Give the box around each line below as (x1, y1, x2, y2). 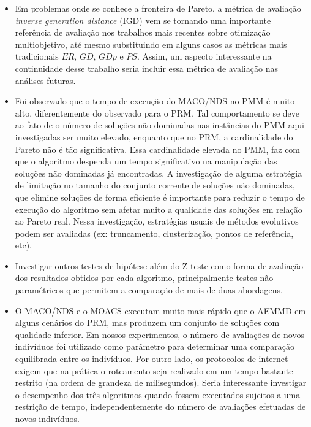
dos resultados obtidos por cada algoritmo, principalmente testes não (15, 271, 274, 284)
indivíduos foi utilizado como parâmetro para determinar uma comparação (15, 340, 294, 353)
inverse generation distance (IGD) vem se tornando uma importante (15, 13, 271, 26)
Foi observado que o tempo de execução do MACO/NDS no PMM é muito (15, 94, 295, 107)
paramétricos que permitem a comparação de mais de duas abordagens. (15, 283, 283, 296)
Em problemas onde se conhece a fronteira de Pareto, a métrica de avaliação (15, 2, 301, 14)
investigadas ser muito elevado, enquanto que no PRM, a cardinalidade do (15, 130, 293, 143)
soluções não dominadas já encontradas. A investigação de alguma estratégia (15, 166, 302, 179)
